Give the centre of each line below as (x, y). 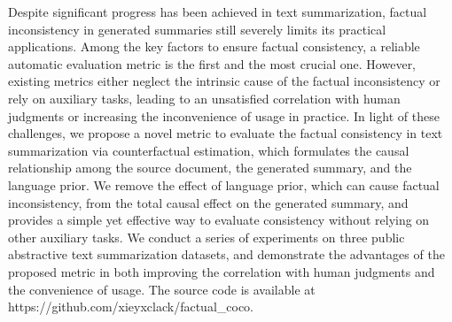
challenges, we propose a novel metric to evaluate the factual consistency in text (226, 133)
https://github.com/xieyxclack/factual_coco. (131, 307)
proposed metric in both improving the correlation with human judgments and (222, 271)
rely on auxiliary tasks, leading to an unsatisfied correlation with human (204, 98)
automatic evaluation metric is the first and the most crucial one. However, (212, 63)
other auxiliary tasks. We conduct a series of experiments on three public (207, 237)
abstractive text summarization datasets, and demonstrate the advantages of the (226, 254)
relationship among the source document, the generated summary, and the (210, 168)
